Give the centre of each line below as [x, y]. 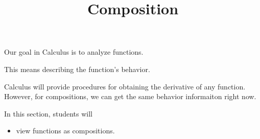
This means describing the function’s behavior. [77, 69]
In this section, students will [48, 113]
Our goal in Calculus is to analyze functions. [74, 52]
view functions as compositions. [65, 131]
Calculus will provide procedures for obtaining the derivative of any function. [125, 86]
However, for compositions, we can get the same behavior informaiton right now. [130, 96]
